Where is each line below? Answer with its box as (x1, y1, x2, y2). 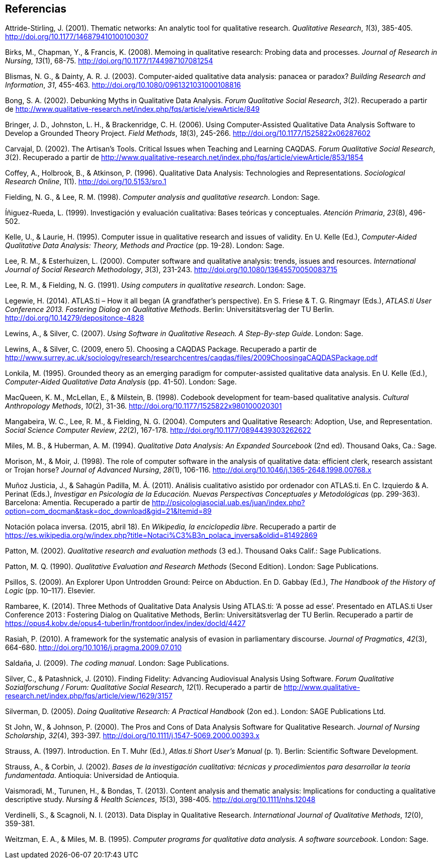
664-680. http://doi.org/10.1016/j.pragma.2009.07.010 (5, 643, 182, 652)
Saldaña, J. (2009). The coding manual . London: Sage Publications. (5, 659, 229, 668)
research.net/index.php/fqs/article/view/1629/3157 (5, 691, 172, 700)
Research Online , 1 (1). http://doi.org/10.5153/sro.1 (5, 177, 166, 186)
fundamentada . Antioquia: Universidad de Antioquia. (5, 771, 180, 780)
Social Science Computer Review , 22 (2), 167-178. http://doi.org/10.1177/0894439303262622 (5, 426, 311, 435)
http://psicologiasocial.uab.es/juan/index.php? (152, 498, 305, 507)
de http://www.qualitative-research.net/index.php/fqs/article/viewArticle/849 (5, 105, 260, 114)
